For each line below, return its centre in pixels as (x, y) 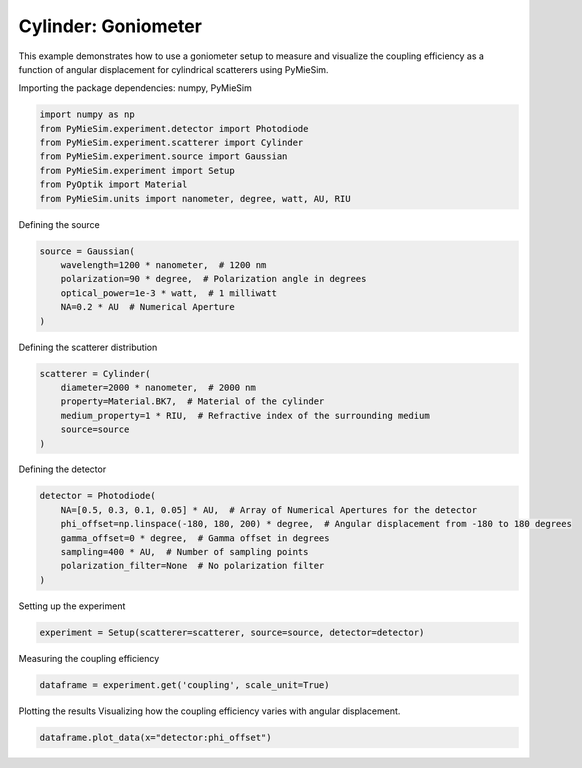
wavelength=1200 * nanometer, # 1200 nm (163, 265)
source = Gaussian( (87, 251)
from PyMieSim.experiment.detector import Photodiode (174, 128)
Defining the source (59, 224)
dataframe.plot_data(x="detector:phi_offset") (155, 737)
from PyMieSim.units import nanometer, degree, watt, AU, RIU (195, 198)
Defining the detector (62, 469)
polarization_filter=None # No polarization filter (192, 566)
